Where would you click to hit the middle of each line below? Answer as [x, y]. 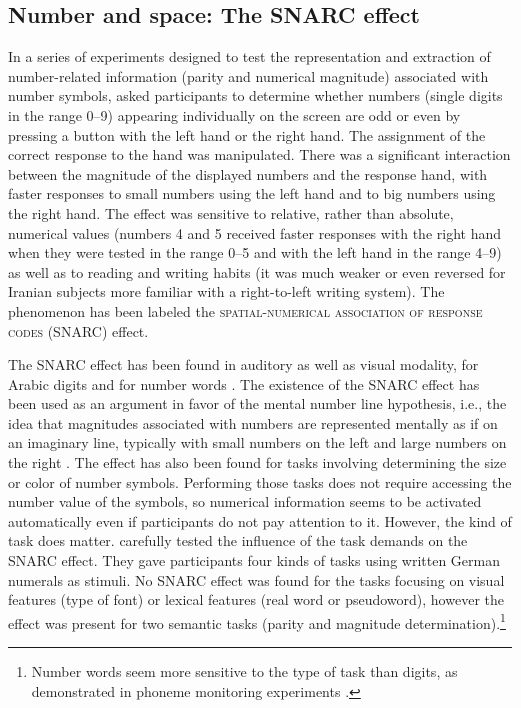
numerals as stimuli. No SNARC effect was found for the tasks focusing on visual [256, 579]
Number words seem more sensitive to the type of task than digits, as [244, 671]
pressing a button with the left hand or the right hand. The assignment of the [247, 134]
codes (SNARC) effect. [78, 330]
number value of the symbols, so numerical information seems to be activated [245, 501]
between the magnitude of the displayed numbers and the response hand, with [248, 173]
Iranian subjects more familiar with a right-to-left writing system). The [226, 291]
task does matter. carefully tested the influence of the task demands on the [238, 540]
